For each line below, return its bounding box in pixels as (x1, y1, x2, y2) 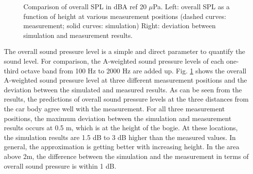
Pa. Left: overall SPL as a (153, 1, 230, 11)
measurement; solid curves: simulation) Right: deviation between (23, 20, 216, 31)
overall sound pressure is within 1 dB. (4, 160, 116, 171)
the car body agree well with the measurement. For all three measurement (4, 103, 225, 113)
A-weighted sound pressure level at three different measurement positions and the (4, 75, 247, 85)
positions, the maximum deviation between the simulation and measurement (4, 113, 232, 123)
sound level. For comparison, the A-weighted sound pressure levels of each (4, 55, 224, 66)
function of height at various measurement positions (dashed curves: (23, 11, 226, 21)
